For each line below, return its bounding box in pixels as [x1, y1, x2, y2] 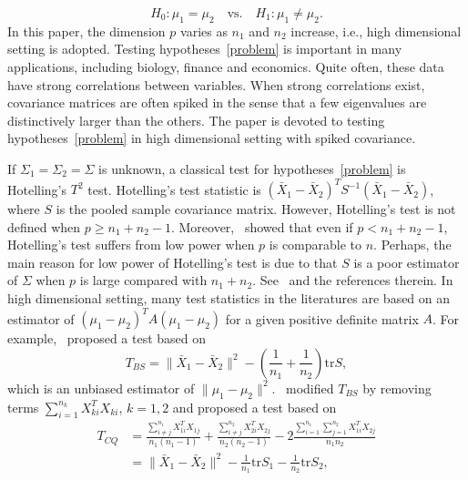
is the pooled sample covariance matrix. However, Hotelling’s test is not [56, 199, 456, 219]
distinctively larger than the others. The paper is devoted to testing [7, 110, 385, 129]
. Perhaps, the [373, 235, 452, 254]
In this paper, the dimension [7, 21, 166, 40]
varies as [180, 21, 228, 40]
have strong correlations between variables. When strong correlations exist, [7, 75, 425, 94]
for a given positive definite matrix [225, 309, 419, 328]
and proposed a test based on [172, 397, 337, 416]
